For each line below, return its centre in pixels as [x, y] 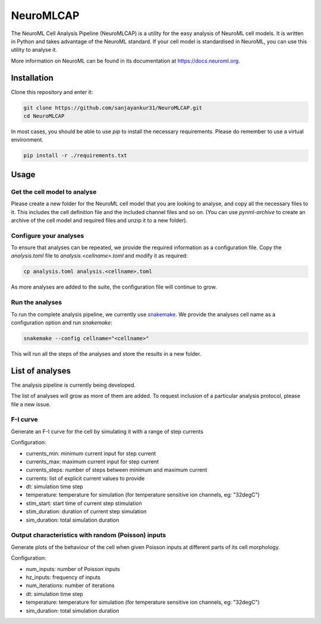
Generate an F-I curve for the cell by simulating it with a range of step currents [107, 431]
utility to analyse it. [34, 50]
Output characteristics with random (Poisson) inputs [89, 535]
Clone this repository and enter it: [52, 92]
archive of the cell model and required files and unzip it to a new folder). [99, 220]
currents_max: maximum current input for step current [92, 462]
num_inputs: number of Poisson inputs [73, 569]
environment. [27, 140]
